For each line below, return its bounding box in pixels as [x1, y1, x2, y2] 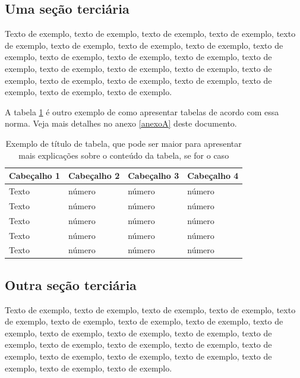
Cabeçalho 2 [68, 169, 120, 182]
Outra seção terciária [5, 275, 137, 294]
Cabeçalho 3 [128, 169, 179, 182]
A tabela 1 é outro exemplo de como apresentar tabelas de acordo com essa [5, 105, 279, 118]
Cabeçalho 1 [9, 169, 61, 182]
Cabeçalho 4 [187, 169, 239, 182]
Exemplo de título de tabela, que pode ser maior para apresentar [5, 137, 242, 149]
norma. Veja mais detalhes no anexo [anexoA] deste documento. [5, 117, 237, 130]
